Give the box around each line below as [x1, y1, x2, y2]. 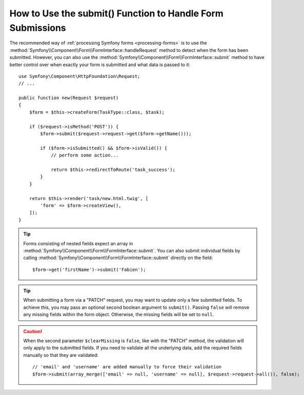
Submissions [9, 22, 66, 33]
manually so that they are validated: [23, 352, 98, 358]
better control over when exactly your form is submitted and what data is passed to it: [9, 62, 191, 68]
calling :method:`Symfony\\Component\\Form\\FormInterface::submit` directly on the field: [23, 254, 213, 261]
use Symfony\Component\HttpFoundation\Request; [18, 73, 140, 79]
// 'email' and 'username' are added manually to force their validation [32, 364, 222, 370]
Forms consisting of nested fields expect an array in [23, 240, 133, 246]
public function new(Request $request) [18, 95, 119, 101]
